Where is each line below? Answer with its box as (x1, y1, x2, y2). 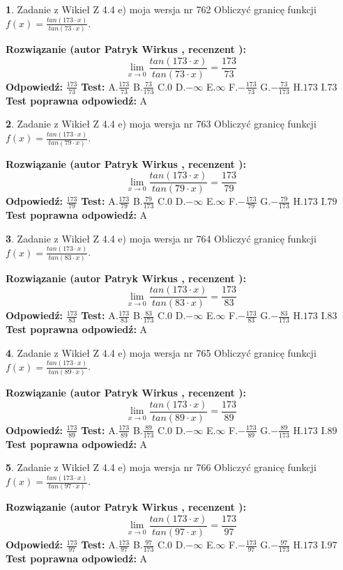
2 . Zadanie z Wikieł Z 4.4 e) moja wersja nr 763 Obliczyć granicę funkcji (6, 116, 317, 131)
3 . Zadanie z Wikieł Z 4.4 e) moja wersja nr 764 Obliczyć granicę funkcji (6, 231, 317, 245)
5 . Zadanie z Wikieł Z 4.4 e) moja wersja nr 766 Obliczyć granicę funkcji (6, 460, 317, 475)
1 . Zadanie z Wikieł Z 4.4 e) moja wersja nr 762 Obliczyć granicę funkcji (6, 2, 317, 16)
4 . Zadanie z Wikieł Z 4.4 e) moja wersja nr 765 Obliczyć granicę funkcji (6, 345, 317, 360)
